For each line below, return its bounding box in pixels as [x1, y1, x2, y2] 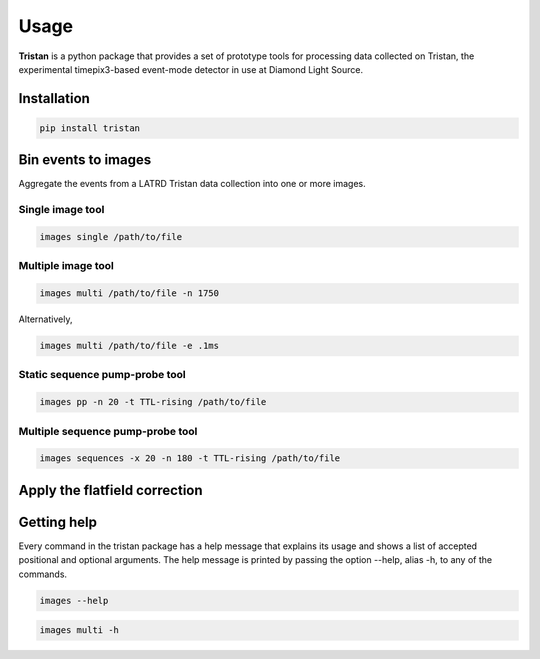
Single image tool [18, 203, 105, 217]
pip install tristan [39, 122, 140, 134]
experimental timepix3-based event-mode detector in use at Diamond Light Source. [18, 63, 364, 75]
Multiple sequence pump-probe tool [18, 424, 198, 438]
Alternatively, [18, 313, 73, 325]
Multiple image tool [18, 259, 115, 273]
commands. [18, 568, 68, 580]
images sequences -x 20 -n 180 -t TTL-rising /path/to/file [39, 453, 341, 464]
